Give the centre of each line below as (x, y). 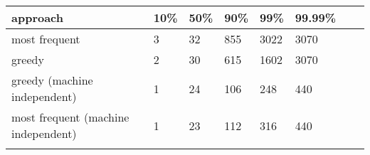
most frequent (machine (70, 117)
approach (38, 17)
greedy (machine (52, 80)
